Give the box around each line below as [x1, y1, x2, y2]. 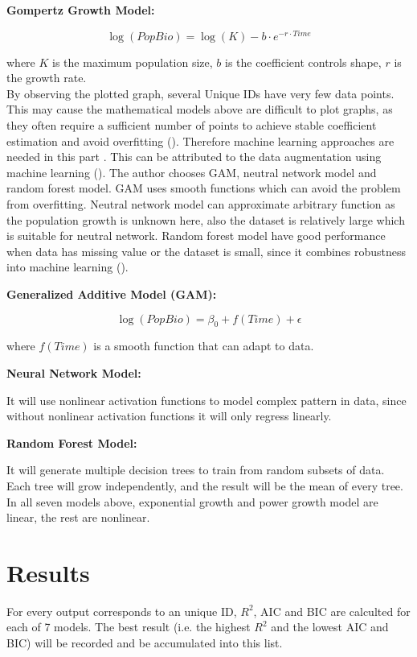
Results [6, 556, 90, 589]
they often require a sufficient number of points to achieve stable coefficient [6, 117, 377, 134]
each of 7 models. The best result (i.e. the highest [6, 618, 251, 635]
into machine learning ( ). [6, 258, 129, 275]
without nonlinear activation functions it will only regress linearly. [6, 407, 332, 424]
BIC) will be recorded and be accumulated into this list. [6, 634, 283, 651]
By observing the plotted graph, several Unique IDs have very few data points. [6, 85, 395, 101]
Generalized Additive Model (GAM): [6, 285, 217, 302]
